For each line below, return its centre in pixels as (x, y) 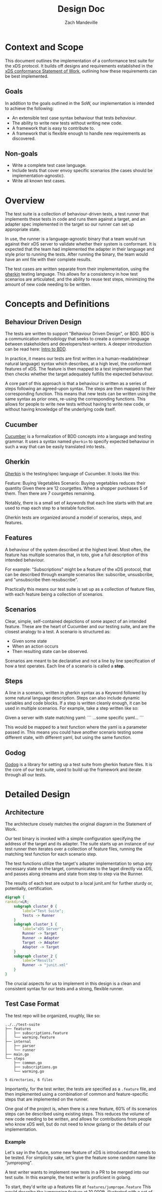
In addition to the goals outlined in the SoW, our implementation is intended (80, 103)
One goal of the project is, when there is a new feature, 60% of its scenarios (81, 1108)
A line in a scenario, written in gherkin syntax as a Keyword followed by (76, 693)
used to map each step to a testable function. (50, 508)
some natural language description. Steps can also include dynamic (73, 698)
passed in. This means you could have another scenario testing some (74, 732)
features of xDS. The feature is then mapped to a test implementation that (78, 369)
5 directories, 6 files (29, 1080)
